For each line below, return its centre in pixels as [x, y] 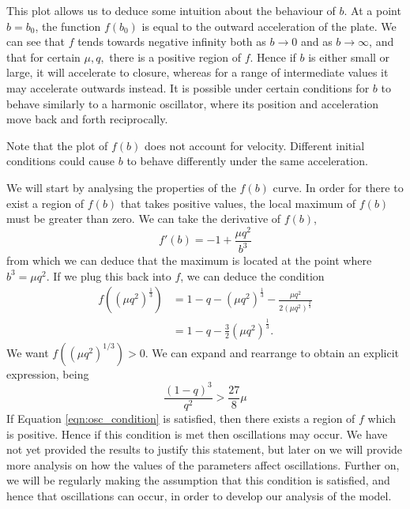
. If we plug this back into [109, 275]
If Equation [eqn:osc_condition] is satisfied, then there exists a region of [181, 418]
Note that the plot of [57, 145]
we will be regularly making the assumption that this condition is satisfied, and [198, 480]
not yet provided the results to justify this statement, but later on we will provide [205, 449]
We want [28, 352]
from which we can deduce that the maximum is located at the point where [189, 260]
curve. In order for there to [338, 187]
